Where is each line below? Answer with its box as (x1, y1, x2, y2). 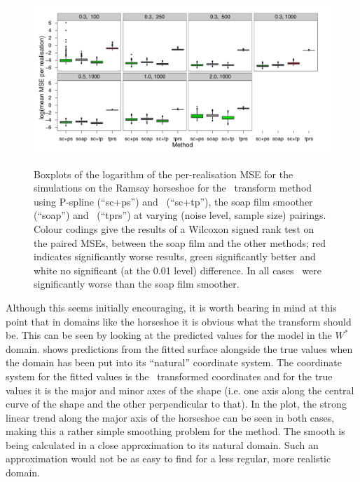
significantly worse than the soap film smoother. (34, 276, 240, 291)
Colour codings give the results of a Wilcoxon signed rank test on (34, 221, 314, 236)
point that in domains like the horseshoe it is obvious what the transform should (6, 314, 352, 328)
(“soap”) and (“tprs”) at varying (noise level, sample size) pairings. (34, 208, 326, 222)
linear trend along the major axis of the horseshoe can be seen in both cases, (6, 410, 335, 424)
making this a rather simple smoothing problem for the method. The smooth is (6, 424, 345, 439)
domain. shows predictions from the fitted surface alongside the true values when (6, 341, 353, 356)
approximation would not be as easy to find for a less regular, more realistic (6, 451, 331, 466)
